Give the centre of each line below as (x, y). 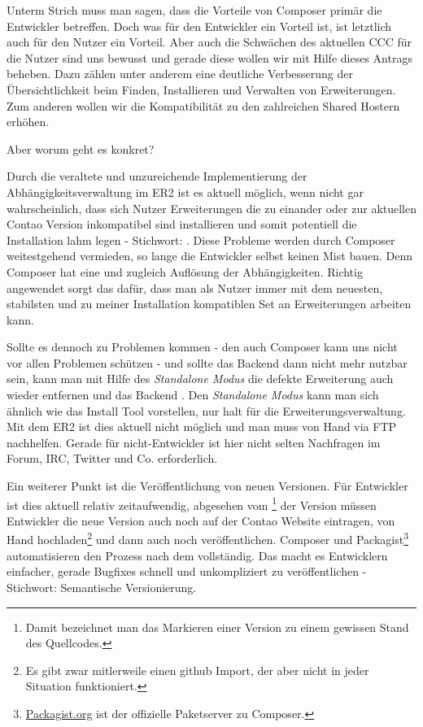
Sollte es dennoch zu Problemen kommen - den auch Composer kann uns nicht (202, 347)
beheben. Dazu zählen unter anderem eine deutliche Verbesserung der (180, 74)
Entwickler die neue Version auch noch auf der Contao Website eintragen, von (201, 520)
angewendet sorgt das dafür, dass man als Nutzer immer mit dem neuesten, (195, 287)
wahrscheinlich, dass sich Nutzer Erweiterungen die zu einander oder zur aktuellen (211, 208)
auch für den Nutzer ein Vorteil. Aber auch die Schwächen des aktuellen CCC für (209, 42)
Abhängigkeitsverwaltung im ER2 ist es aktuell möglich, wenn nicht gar (185, 192)
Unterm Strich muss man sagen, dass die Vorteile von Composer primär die (194, 10)
